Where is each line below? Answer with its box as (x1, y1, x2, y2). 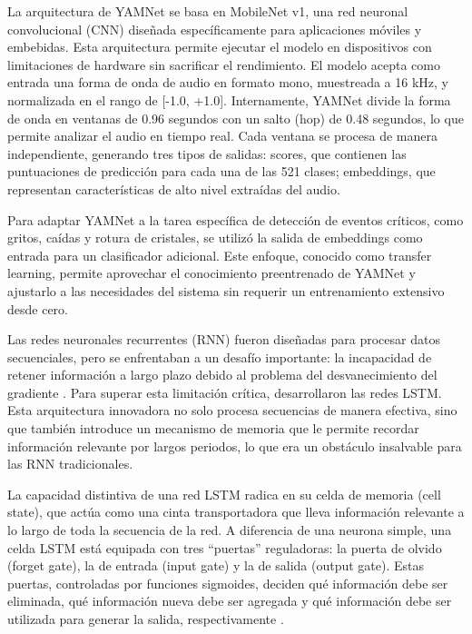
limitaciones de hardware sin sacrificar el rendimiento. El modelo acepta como (7, 54, 440, 74)
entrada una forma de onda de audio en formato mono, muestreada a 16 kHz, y (7, 73, 448, 92)
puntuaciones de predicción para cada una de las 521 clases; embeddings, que (7, 162, 436, 181)
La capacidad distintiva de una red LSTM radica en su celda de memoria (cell (7, 484, 441, 503)
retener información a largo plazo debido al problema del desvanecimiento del (7, 365, 438, 384)
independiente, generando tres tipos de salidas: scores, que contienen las (7, 144, 407, 163)
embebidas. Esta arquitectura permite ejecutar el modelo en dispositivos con (7, 37, 432, 56)
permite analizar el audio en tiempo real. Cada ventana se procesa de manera (7, 126, 438, 145)
